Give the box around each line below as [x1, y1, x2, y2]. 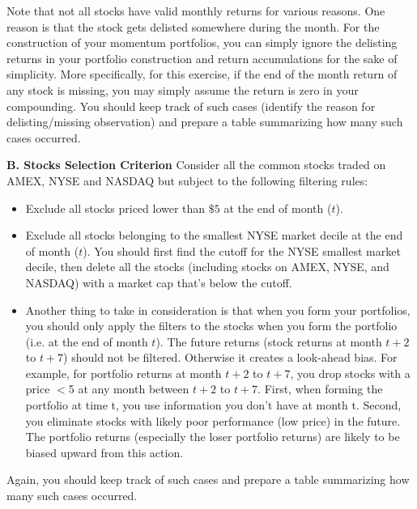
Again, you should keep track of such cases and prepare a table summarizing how [6, 471, 410, 488]
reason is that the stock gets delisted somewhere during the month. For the [6, 18, 380, 35]
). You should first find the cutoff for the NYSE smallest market [83, 242, 401, 259]
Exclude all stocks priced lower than [25, 199, 206, 216]
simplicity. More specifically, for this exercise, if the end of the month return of [6, 66, 398, 83]
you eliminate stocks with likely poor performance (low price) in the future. [25, 412, 401, 429]
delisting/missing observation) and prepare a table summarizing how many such [6, 113, 403, 130]
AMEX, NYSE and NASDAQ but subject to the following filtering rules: [6, 172, 368, 189]
